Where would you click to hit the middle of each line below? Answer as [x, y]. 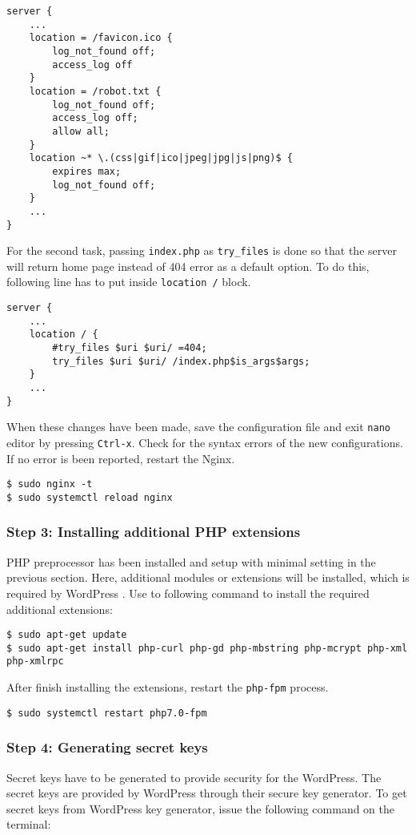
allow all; [81, 131]
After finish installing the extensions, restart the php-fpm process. [168, 687]
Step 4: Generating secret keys [107, 747]
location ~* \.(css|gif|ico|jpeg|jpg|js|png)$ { [161, 158]
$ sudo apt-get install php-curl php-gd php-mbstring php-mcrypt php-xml [207, 648]
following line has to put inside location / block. [129, 282]
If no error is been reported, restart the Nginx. [121, 458]
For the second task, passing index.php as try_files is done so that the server [202, 250]
